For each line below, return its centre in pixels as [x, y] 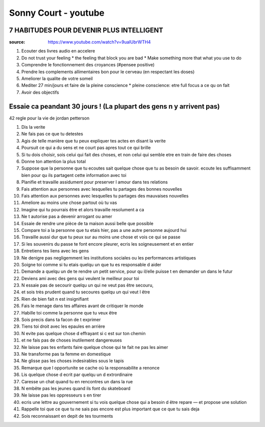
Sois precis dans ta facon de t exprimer [61, 320]
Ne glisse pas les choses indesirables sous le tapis [73, 361]
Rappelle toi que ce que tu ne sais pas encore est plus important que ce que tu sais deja [110, 409]
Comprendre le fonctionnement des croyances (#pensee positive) [88, 65]
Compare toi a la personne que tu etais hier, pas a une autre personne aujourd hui [104, 230]
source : [17, 42]
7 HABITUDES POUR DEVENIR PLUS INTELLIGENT [86, 30]
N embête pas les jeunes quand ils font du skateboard [76, 388]
